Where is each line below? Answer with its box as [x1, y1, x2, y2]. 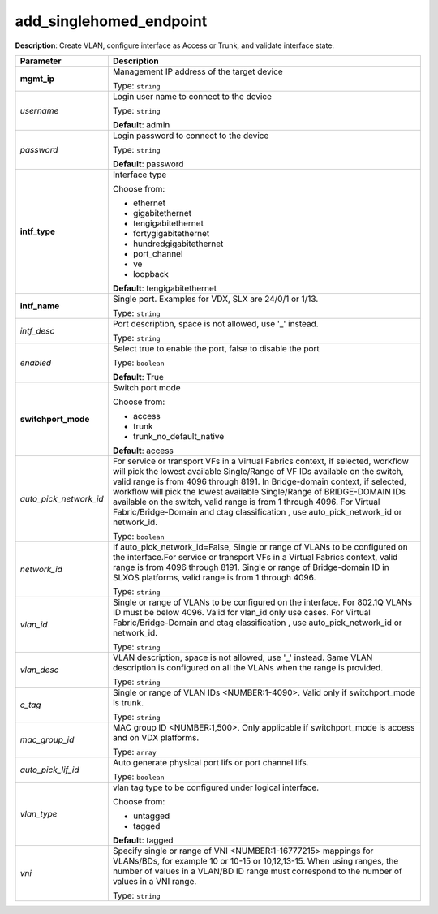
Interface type [112, 169, 167, 180]
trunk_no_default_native [132, 430, 225, 442]
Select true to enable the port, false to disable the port [112, 343, 320, 354]
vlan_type [19, 808, 58, 819]
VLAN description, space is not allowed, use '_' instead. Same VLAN [112, 652, 373, 663]
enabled [19, 357, 52, 369]
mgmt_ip [19, 73, 55, 84]
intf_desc [19, 325, 55, 336]
